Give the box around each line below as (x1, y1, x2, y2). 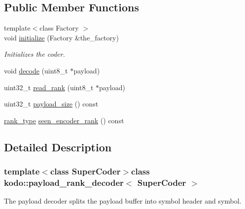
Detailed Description (4, 139, 112, 154)
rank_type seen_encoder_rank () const (4, 115, 124, 125)
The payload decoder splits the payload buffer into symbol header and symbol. (4, 196, 242, 206)
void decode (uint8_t (4, 65, 68, 75)
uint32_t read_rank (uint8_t (4, 82, 94, 92)
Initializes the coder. (4, 49, 65, 59)
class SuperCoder (50, 165, 121, 177)
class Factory (39, 23, 79, 33)
